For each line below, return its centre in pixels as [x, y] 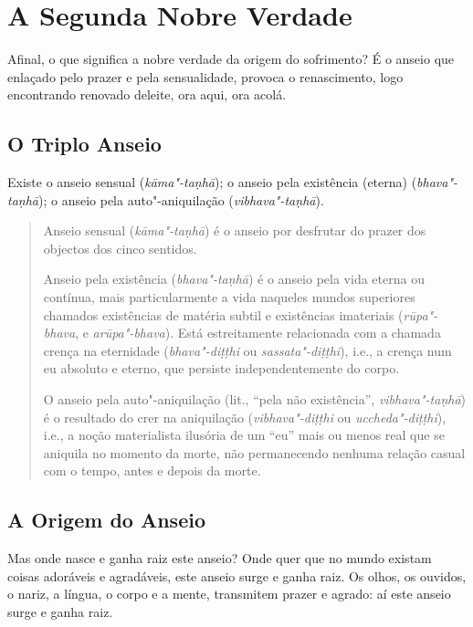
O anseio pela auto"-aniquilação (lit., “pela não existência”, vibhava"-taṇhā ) [255, 399]
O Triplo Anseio [84, 144]
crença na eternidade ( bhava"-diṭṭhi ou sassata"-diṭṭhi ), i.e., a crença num [247, 350]
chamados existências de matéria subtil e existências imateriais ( [223, 314]
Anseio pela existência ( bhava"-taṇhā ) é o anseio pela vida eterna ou [234, 279]
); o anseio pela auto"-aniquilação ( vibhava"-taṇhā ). [181, 199]
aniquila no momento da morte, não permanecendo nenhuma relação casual [254, 452]
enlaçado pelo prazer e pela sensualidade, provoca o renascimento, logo [205, 76]
